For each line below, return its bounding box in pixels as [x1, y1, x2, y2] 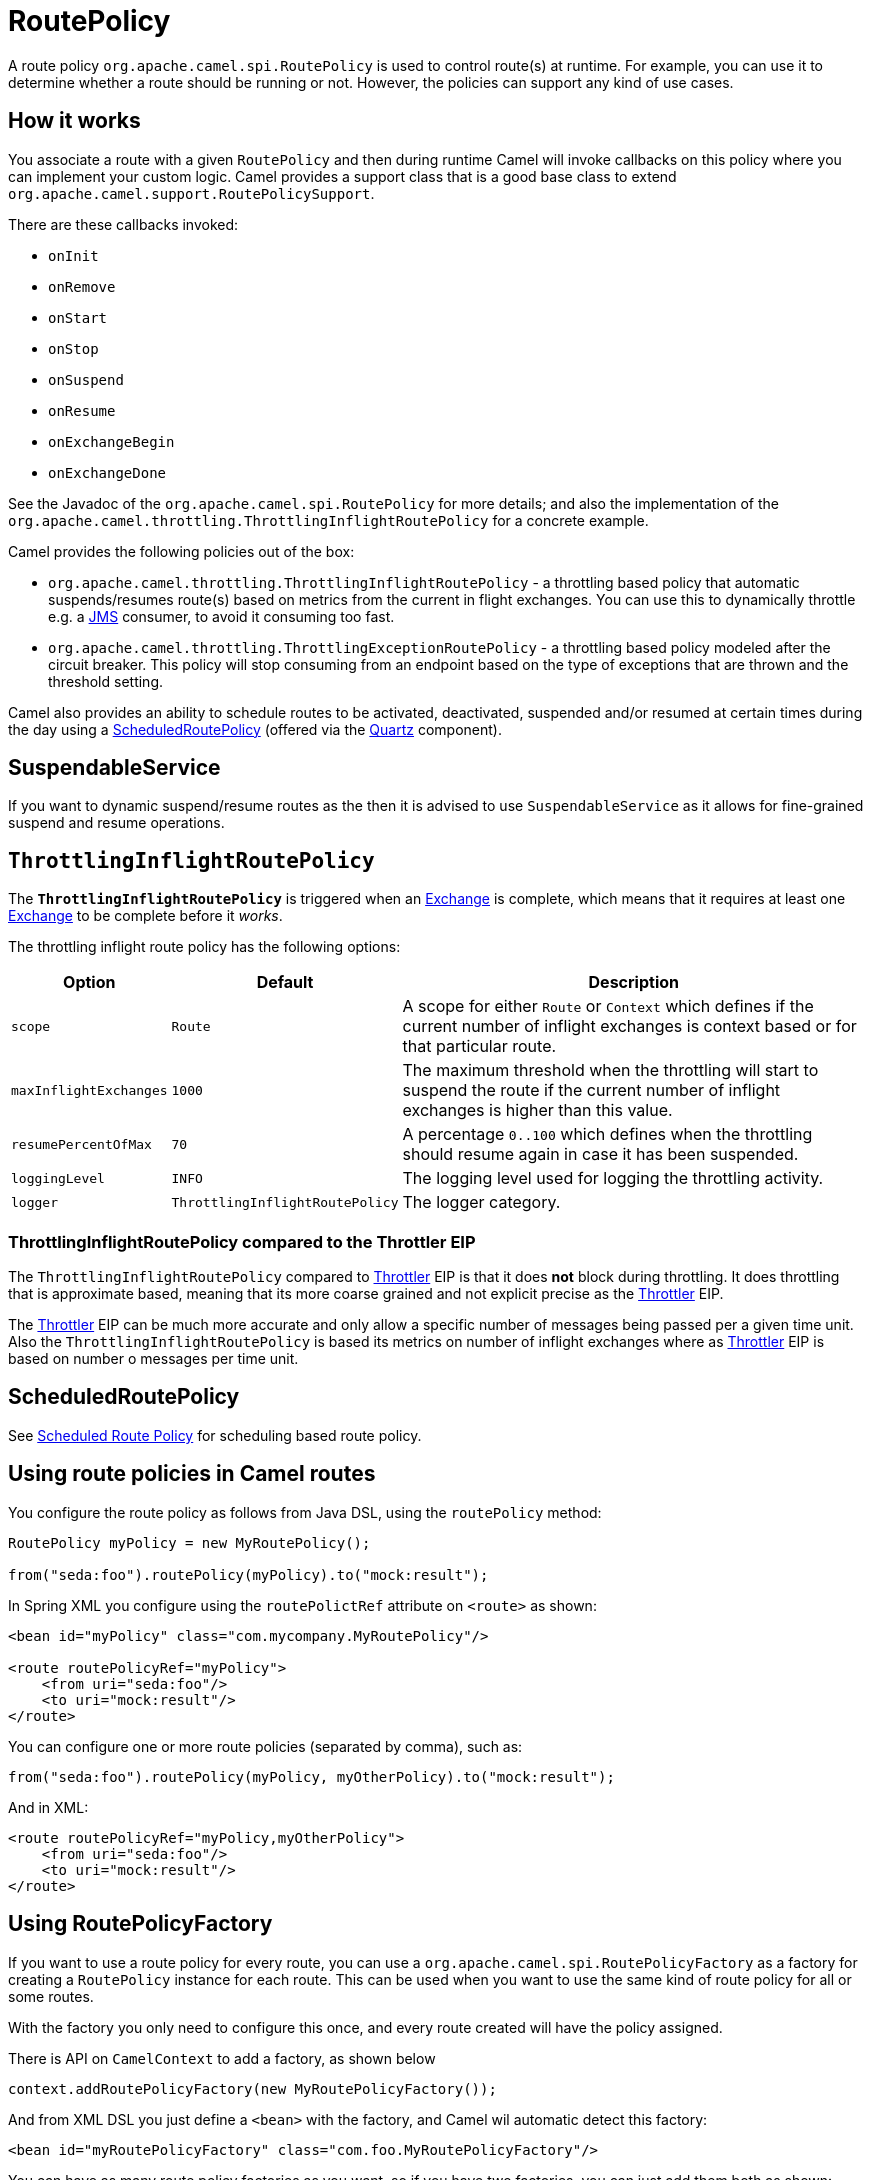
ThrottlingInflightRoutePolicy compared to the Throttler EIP [8, 1231, 476, 1252]
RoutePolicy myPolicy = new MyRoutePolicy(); [8, 1534, 371, 1551]
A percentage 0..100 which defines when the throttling [402, 1124, 813, 1145]
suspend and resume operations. [8, 814, 225, 832]
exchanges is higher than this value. [402, 1100, 673, 1121]
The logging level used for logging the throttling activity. [402, 1168, 824, 1189]
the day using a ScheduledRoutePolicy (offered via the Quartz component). [8, 720, 503, 738]
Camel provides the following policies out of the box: [8, 542, 355, 560]
